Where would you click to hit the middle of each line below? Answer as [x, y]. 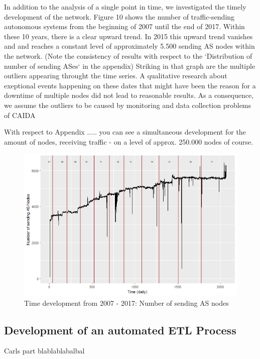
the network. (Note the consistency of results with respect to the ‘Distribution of [128, 55]
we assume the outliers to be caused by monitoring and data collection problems [128, 105]
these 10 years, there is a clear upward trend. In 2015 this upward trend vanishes [128, 36]
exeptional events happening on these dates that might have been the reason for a [130, 85]
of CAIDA [20, 115]
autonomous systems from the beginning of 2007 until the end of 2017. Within [124, 26]
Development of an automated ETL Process [120, 330]
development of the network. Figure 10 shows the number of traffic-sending [119, 16]
